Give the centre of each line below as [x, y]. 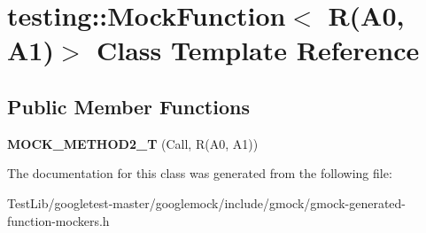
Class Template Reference [258, 50]
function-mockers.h [58, 220]
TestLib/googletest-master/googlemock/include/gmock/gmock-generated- [207, 202]
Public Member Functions [128, 106]
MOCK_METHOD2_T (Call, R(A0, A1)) [133, 143]
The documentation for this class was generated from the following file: [200, 173]
